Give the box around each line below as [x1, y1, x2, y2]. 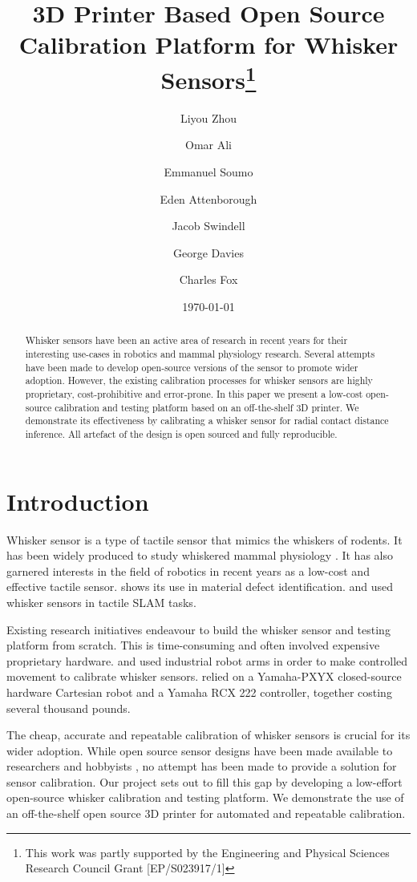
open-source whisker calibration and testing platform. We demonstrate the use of [6, 789, 404, 806]
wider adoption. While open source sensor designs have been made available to [6, 742, 393, 759]
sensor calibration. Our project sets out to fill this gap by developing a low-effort [6, 773, 403, 790]
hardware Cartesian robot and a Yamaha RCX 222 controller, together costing [6, 683, 392, 700]
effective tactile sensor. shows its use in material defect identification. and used [6, 578, 394, 595]
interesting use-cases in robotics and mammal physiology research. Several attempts [25, 347, 375, 361]
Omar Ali [185, 136, 232, 153]
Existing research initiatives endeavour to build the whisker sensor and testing [6, 621, 391, 637]
